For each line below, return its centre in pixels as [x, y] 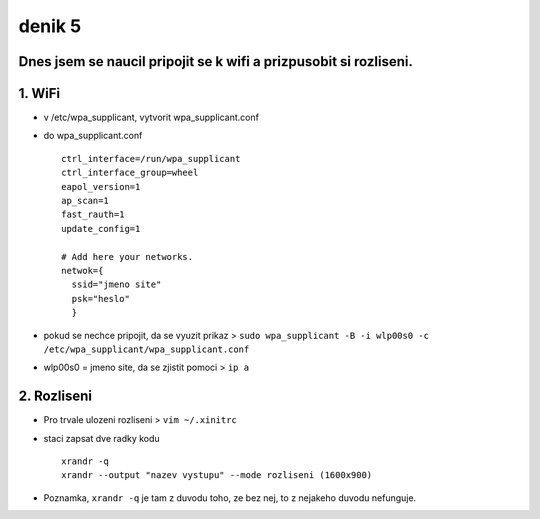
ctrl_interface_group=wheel [130, 173]
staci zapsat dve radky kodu [101, 438]
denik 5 [50, 26]
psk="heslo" [100, 298]
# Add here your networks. [127, 256]
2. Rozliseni [55, 396]
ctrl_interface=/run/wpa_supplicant [151, 158]
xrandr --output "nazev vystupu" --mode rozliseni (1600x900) [217, 475]
